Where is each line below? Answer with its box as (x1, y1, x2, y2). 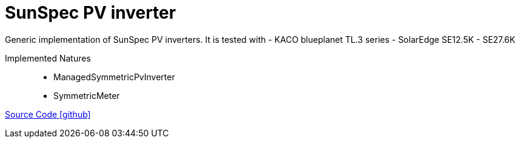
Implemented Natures (5, 52, 91, 63)
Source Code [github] (5, 109, 91, 119)
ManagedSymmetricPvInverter (53, 71, 175, 82)
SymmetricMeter (53, 90, 120, 101)
